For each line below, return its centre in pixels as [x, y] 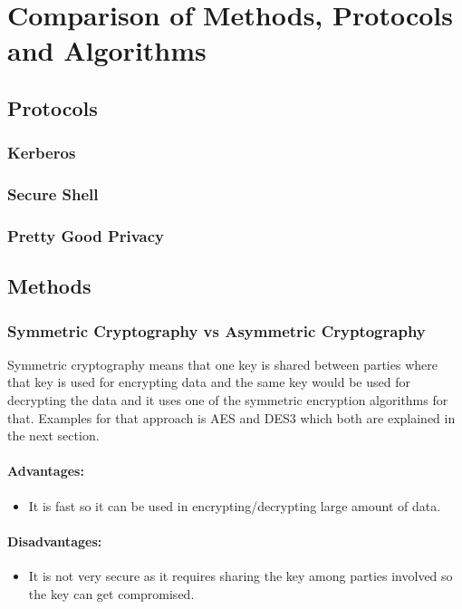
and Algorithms [107, 50]
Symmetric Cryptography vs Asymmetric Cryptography [217, 330]
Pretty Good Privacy [86, 235]
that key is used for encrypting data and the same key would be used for [209, 382]
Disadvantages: [55, 541]
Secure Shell [53, 194]
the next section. [53, 435]
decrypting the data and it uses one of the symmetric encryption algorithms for [228, 400]
